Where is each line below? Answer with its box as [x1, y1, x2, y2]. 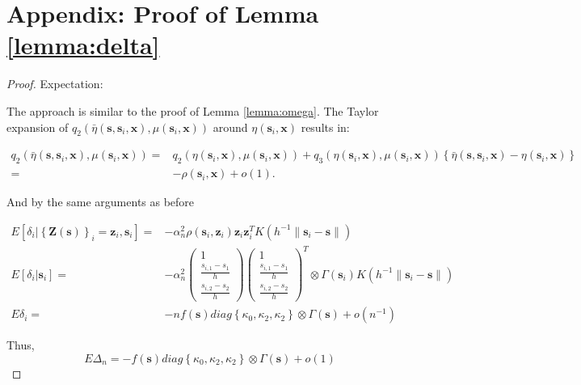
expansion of [6, 118, 69, 135]
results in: [301, 118, 350, 135]
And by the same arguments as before [6, 193, 195, 210]
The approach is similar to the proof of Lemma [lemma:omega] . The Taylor [6, 102, 379, 119]
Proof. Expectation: [6, 75, 103, 92]
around [213, 118, 248, 135]
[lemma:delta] [6, 28, 160, 61]
